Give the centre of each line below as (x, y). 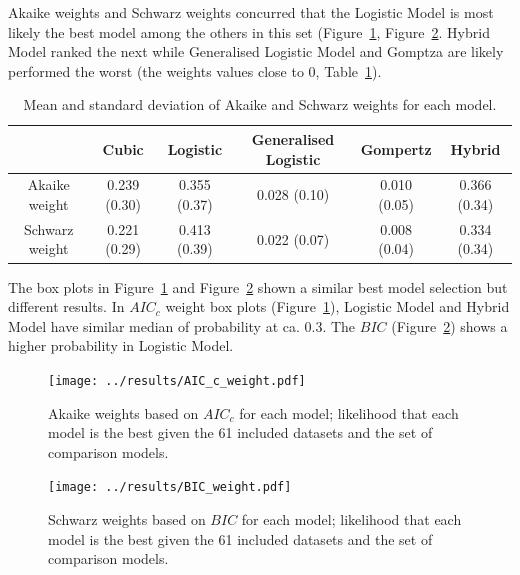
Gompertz (396, 148)
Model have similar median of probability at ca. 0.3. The (182, 325)
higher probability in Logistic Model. (121, 345)
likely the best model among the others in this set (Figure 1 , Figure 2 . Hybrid (249, 31)
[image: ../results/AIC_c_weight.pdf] (177, 380)
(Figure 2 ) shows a (449, 325)
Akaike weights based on (123, 412)
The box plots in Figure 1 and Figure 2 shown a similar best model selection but (258, 286)
